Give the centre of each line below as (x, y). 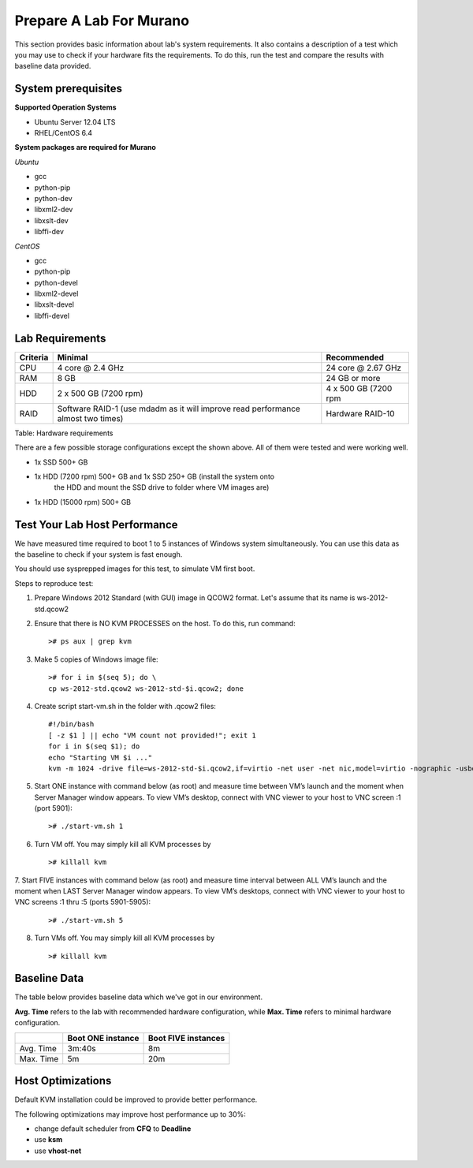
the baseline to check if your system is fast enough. (99, 554)
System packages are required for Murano (86, 147)
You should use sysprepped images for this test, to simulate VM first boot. (135, 569)
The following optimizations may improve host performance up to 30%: (130, 1114)
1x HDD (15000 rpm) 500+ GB (83, 502)
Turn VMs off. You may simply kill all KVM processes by (125, 938)
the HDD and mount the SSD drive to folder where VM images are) (162, 487)
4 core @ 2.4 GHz (91, 368)
